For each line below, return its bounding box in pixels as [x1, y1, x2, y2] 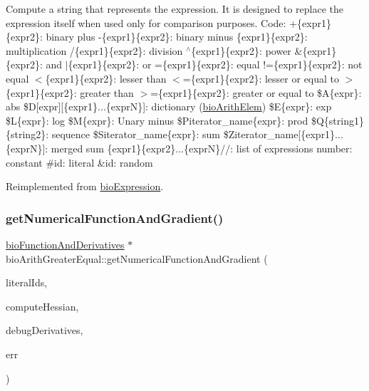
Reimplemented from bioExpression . [6, 179, 164, 194]
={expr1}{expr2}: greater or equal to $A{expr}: [150, 85, 362, 100]
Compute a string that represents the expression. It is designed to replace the [6, 1, 343, 16]
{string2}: [6, 127, 49, 142]
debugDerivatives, [6, 323, 83, 338]
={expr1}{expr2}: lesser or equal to [182, 71, 340, 85]
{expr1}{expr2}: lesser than [45, 71, 167, 85]
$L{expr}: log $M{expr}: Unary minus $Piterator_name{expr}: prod [6, 113, 308, 127]
